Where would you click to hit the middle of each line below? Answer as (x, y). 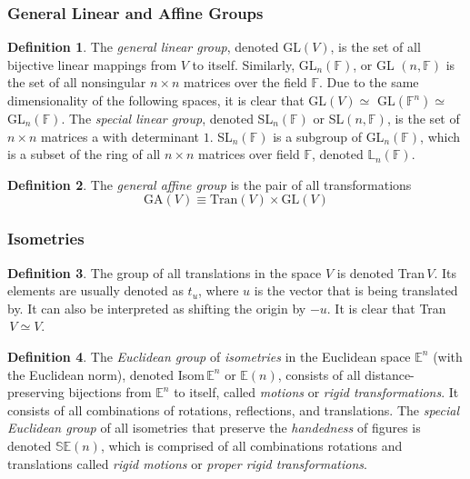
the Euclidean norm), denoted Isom (106, 374)
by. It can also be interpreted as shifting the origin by (157, 308)
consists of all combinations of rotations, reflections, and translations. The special (234, 409)
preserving (36, 392)
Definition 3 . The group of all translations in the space (165, 272)
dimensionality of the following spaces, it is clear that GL (167, 100)
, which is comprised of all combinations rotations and (251, 445)
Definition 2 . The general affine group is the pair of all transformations (210, 184)
